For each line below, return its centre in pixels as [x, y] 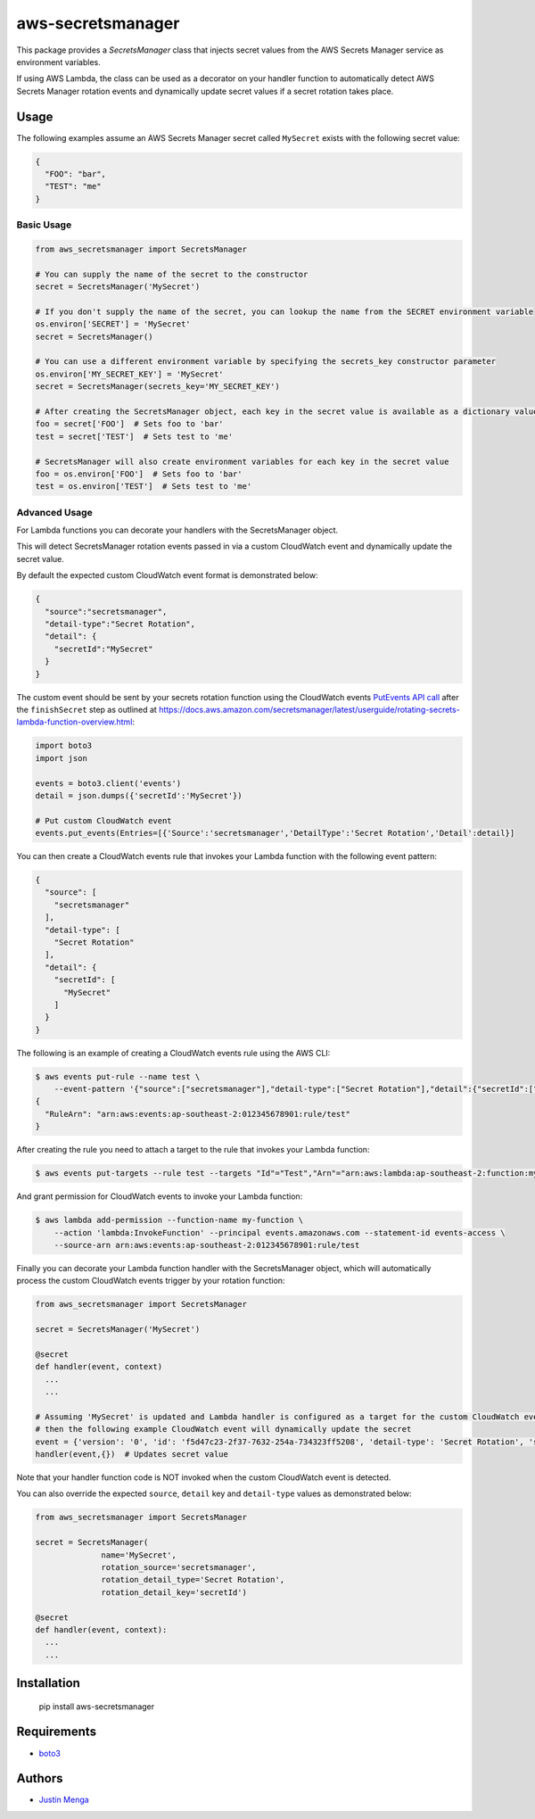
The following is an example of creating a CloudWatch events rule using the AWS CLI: [173, 1053]
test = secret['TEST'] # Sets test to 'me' [134, 436]
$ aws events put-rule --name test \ [118, 1076]
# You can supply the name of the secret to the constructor [172, 274]
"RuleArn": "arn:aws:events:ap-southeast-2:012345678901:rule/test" [198, 1114]
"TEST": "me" [73, 186]
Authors [40, 1778]
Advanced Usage [54, 512]
